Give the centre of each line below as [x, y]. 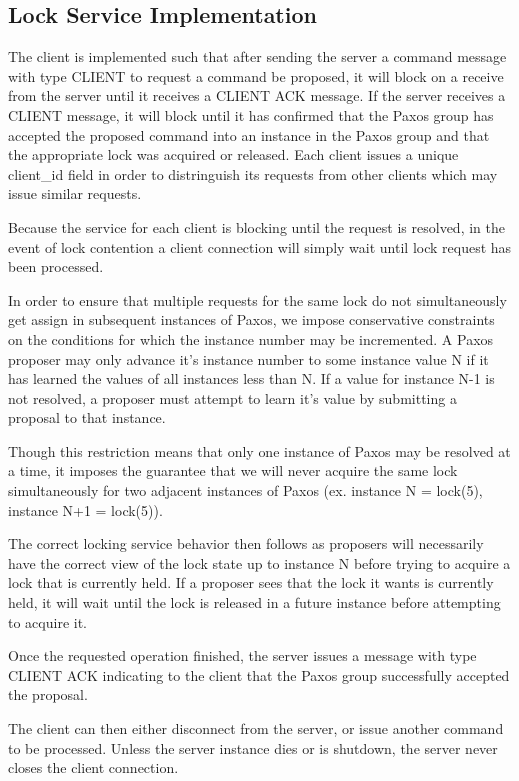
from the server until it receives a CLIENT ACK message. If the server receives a [257, 95]
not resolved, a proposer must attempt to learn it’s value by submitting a [232, 397]
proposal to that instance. [87, 417]
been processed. [56, 266]
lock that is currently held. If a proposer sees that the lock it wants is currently [251, 582]
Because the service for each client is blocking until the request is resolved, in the [256, 226]
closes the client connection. [93, 767]
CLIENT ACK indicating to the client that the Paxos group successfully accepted [259, 674]
